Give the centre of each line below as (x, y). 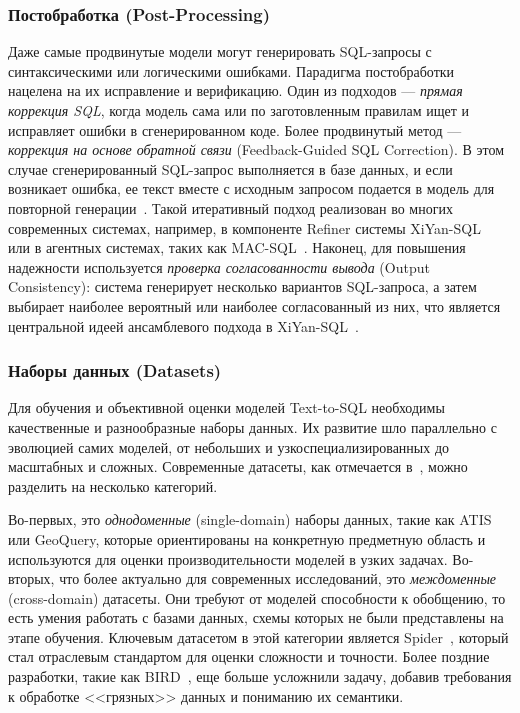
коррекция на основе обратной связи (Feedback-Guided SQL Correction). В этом (256, 149)
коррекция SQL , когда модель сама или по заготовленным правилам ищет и (238, 110)
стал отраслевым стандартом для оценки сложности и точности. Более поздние (249, 656)
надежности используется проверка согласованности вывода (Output (219, 266)
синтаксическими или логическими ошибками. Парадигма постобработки (231, 70)
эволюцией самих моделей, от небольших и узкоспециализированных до (229, 446)
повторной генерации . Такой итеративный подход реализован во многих (230, 207)
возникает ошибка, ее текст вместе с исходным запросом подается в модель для (251, 188)
